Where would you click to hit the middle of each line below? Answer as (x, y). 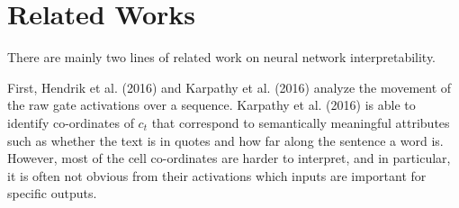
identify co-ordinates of (71, 122)
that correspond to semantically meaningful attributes (301, 122)
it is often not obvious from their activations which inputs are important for (217, 175)
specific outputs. (52, 193)
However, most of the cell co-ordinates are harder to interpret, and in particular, (229, 158)
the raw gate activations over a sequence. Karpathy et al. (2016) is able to (211, 105)
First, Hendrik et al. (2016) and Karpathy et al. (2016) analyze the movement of (229, 87)
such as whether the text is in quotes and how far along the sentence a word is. (225, 140)
